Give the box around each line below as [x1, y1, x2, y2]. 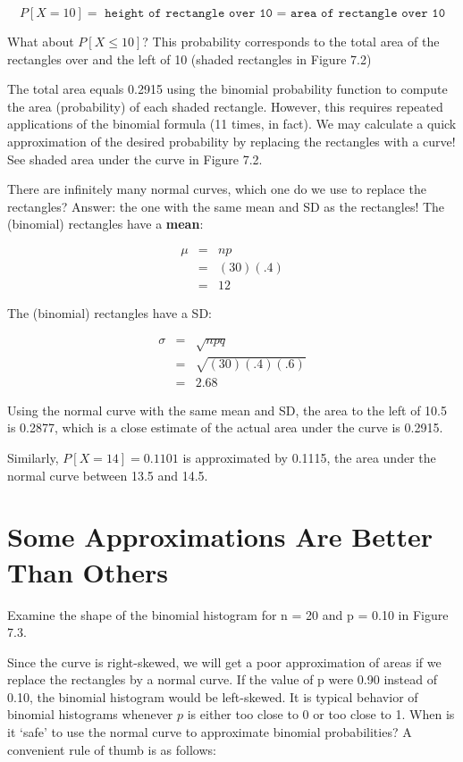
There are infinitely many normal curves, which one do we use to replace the [7, 180, 426, 198]
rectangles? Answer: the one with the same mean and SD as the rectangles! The [7, 197, 445, 215]
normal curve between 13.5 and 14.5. [7, 465, 208, 484]
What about [7, 32, 74, 50]
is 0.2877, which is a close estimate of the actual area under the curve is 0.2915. [7, 418, 443, 437]
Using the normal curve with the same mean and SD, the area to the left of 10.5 [7, 400, 447, 419]
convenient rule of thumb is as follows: [7, 740, 216, 758]
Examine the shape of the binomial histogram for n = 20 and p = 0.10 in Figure [7, 605, 449, 624]
